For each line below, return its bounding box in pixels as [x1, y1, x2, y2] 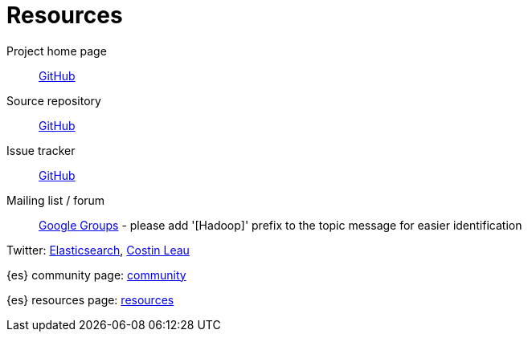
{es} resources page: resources [6, 292, 174, 307]
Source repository [6, 93, 101, 108]
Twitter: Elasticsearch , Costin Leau [6, 242, 190, 257]
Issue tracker [6, 143, 76, 157]
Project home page [6, 43, 107, 58]
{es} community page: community [6, 267, 186, 282]
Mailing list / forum [6, 193, 105, 207]
